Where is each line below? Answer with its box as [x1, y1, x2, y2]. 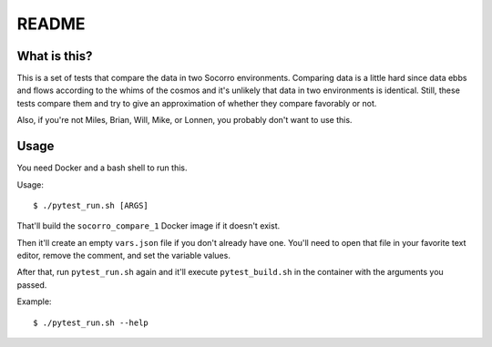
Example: [16, 296, 52, 307]
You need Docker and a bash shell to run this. [16, 162, 188, 173]
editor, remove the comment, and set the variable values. [16, 250, 231, 261]
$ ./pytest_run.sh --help [33, 317, 149, 328]
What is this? [16, 48, 93, 64]
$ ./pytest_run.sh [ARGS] [33, 200, 149, 210]
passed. [16, 279, 47, 291]
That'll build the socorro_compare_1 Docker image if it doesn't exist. [16, 220, 281, 231]
